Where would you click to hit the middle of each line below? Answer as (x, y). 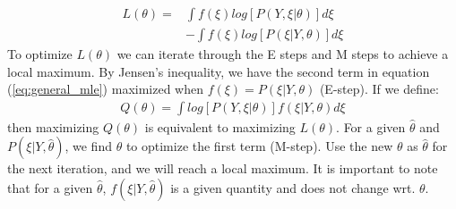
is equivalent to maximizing (220, 126)
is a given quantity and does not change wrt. (293, 188)
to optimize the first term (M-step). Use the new (259, 146)
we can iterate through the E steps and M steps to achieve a (283, 54)
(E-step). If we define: (379, 89)
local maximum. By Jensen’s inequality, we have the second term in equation (219, 71)
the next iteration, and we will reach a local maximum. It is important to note (223, 168)
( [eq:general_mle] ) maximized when (105, 89)
